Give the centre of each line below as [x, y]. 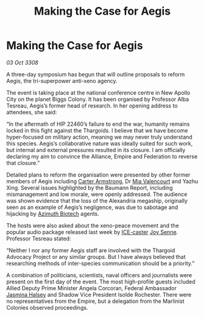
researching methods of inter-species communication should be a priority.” [100, 263]
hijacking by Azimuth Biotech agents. [53, 213]
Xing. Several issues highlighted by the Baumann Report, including [90, 188]
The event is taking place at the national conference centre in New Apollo [98, 92]
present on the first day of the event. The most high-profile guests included [101, 282]
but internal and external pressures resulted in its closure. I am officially [96, 150]
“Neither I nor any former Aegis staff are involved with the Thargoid [91, 250]
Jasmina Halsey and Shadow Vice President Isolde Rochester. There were [99, 294]
